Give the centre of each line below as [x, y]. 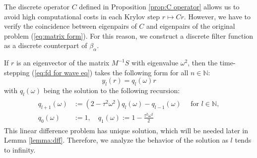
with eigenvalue [155, 63]
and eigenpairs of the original [191, 26]
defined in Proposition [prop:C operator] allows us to [159, 6]
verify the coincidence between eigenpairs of [70, 26]
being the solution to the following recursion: [112, 90]
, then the [203, 63]
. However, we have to [217, 16]
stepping [17, 72]
